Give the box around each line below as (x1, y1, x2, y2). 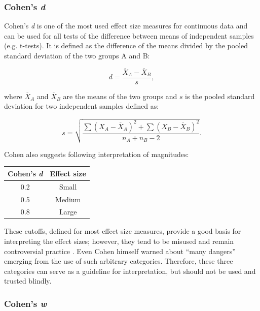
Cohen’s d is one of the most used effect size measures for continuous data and (4, 20, 248, 31)
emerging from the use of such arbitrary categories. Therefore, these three (4, 256, 233, 266)
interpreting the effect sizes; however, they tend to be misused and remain (4, 236, 234, 246)
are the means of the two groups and (63, 90, 177, 101)
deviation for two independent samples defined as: (4, 101, 159, 111)
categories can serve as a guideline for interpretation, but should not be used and (4, 265, 256, 276)
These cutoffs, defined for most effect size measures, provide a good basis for (4, 226, 241, 236)
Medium (55, 194, 81, 204)
